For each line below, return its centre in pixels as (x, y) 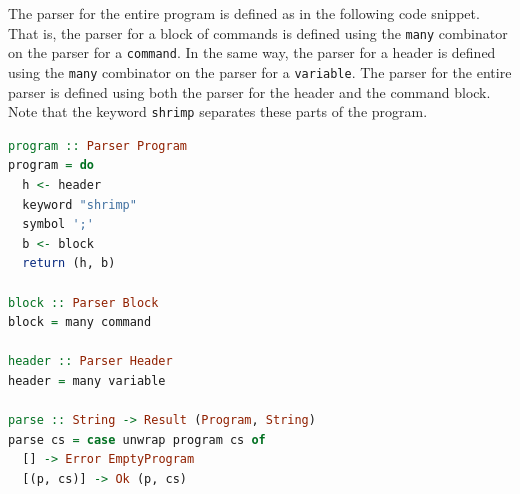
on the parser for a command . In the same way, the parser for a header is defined (252, 52)
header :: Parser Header (90, 361)
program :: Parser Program (98, 145)
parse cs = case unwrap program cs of (137, 439)
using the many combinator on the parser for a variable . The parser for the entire (260, 71)
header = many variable (87, 380)
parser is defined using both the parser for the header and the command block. (249, 91)
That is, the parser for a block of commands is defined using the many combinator (258, 32)
